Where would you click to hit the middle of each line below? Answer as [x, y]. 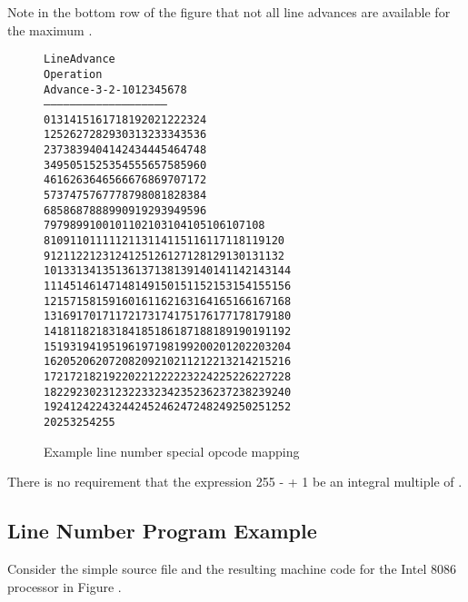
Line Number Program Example [162, 531]
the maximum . [50, 30]
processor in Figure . [65, 586]
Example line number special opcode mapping [172, 451]
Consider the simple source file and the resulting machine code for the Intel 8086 [232, 568]
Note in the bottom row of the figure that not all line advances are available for [229, 12]
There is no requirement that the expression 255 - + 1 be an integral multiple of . [235, 482]
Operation [73, 74]
